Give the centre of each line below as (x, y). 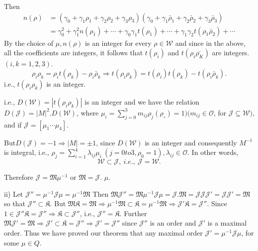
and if (13, 124)
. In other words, (213, 152)
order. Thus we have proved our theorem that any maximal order (103, 233)
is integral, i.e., (27, 152)
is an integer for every (118, 43)
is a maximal (227, 223)
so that (15, 203)
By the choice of (29, 43)
